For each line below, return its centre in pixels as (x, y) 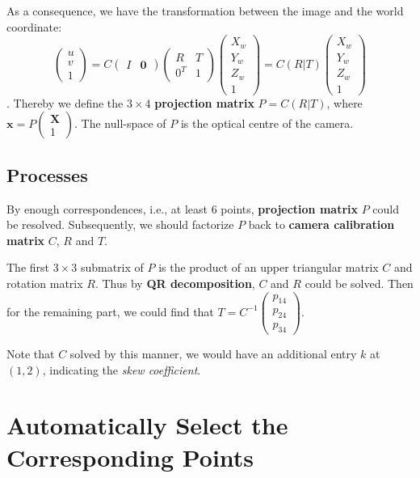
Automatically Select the (147, 425)
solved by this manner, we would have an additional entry (213, 354)
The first (28, 267)
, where (344, 102)
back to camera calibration (321, 224)
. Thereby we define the (65, 102)
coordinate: (34, 26)
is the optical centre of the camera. (267, 123)
